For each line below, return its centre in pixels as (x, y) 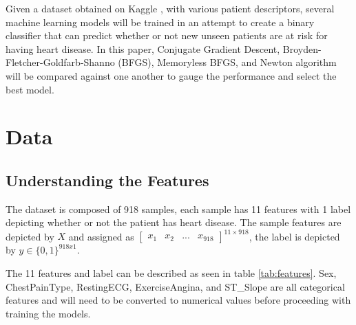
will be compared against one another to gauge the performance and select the (171, 75)
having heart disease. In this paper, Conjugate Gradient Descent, (143, 48)
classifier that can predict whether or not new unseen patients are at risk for (167, 35)
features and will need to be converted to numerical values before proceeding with (178, 300)
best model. (30, 89)
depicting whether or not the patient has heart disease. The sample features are (174, 222)
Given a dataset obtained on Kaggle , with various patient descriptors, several (170, 8)
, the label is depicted (294, 236)
